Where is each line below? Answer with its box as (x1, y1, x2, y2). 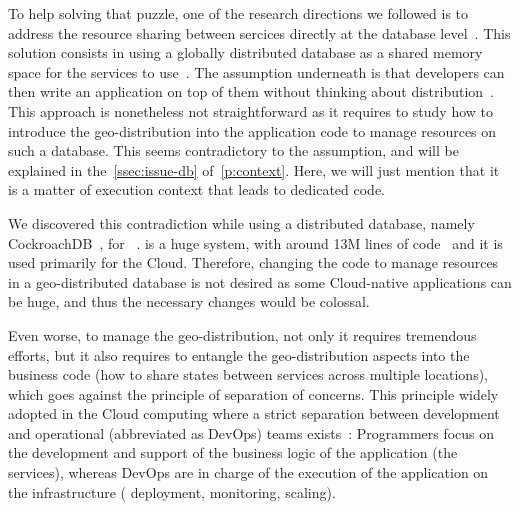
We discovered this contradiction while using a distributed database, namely (8, 212, 475, 233)
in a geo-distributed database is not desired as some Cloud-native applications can (8, 271, 512, 292)
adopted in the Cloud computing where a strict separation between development (8, 403, 500, 424)
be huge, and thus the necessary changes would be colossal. (8, 291, 370, 312)
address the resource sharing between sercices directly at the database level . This (8, 22, 511, 43)
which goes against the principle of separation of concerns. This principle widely (8, 383, 499, 404)
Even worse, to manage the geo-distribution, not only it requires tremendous (8, 324, 477, 345)
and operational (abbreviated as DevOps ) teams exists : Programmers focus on (8, 422, 495, 443)
